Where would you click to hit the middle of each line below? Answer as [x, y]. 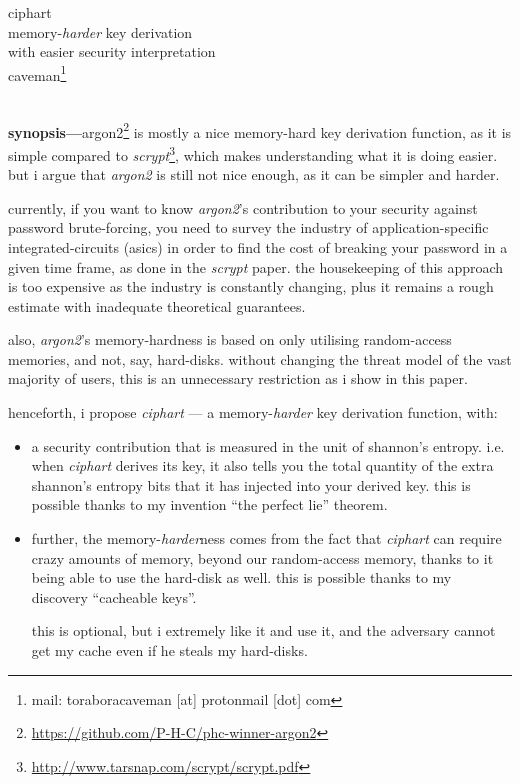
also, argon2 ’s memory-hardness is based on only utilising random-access [230, 339]
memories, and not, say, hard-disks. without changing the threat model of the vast [260, 358]
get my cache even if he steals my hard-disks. [169, 650]
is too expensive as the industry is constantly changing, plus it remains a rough [251, 286]
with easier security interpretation [112, 51]
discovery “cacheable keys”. [114, 596]
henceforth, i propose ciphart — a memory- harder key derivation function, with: [253, 412]
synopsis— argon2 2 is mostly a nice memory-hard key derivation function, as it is [260, 130]
